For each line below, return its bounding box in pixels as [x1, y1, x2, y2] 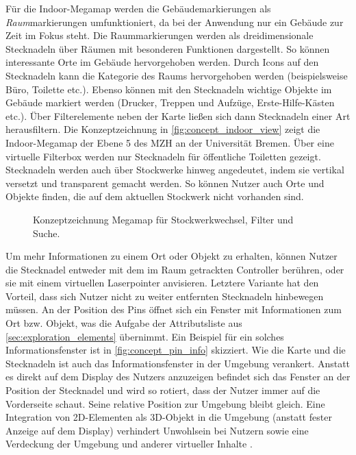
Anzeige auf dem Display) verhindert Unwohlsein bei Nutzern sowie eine [5, 423, 309, 437]
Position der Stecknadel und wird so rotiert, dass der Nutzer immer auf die [5, 383, 320, 397]
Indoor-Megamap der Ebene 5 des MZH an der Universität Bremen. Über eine [5, 135, 334, 149]
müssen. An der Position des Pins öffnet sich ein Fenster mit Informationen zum [5, 302, 342, 317]
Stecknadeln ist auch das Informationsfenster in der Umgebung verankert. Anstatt [5, 356, 351, 370]
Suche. [33, 225, 60, 240]
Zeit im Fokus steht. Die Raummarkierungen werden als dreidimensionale [5, 28, 314, 42]
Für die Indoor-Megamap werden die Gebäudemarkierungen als [5, 1, 271, 15]
